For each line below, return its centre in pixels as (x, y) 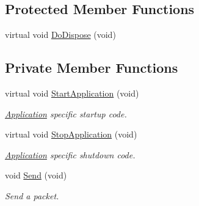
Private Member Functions (92, 68)
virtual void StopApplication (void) (71, 134)
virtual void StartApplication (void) (72, 93)
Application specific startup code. (66, 113)
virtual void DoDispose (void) (60, 35)
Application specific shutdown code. (70, 154)
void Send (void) (36, 175)
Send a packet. (32, 195)
